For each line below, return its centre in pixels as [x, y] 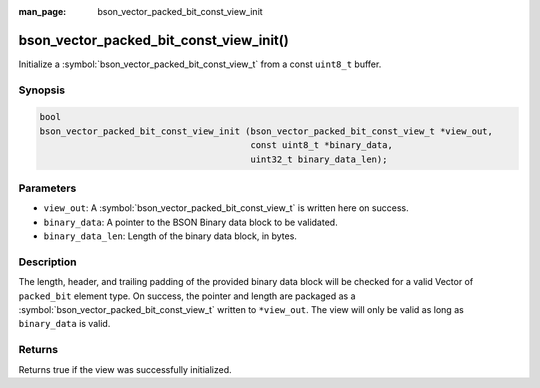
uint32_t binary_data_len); [319, 159]
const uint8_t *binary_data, [322, 145]
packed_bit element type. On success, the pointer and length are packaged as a [187, 296]
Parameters [47, 188]
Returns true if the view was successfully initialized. [125, 369]
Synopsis [41, 90]
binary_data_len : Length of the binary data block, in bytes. [170, 236]
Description [47, 262]
